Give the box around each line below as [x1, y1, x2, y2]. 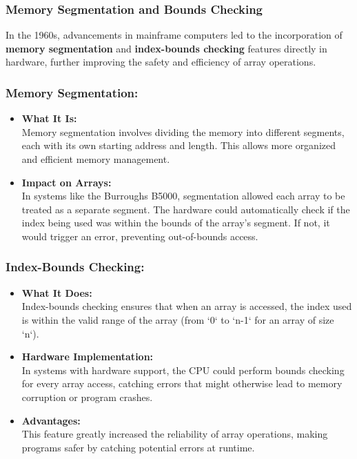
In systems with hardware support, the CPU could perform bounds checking [21, 362, 345, 377]
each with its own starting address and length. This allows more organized [21, 138, 336, 153]
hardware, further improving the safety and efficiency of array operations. [6, 55, 316, 69]
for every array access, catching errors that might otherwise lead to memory [21, 376, 343, 391]
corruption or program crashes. [21, 389, 153, 404]
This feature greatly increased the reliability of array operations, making [21, 427, 328, 441]
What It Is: [21, 111, 77, 126]
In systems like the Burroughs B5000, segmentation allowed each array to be [21, 188, 345, 203]
